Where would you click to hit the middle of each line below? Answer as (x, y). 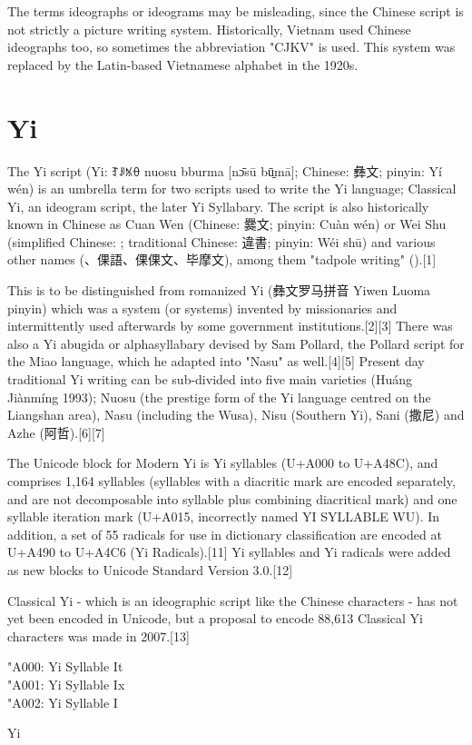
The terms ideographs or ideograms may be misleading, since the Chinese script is (236, 11)
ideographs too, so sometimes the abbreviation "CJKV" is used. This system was (231, 47)
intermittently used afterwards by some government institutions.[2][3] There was (230, 326)
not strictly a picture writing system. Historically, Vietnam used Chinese (209, 29)
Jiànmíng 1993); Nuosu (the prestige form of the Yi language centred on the (219, 397)
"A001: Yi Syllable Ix (66, 684)
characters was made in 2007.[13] (98, 636)
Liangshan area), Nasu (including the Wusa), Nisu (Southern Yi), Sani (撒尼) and (236, 415)
